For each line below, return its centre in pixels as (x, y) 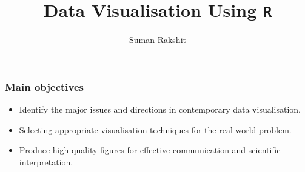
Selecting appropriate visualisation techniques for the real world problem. (155, 129)
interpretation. (46, 161)
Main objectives (45, 86)
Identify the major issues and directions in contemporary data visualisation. (160, 109)
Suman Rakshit (157, 40)
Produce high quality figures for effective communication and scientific (150, 150)
